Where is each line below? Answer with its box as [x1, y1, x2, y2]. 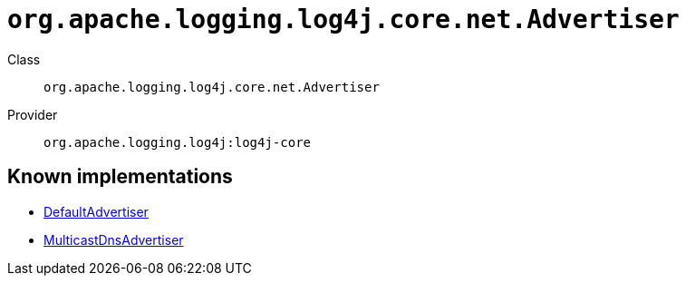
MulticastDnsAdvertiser [43, 231, 184, 248]
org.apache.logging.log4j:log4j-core [43, 134, 312, 150]
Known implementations [7, 165, 233, 189]
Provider [7, 106, 58, 122]
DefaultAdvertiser [43, 203, 149, 220]
